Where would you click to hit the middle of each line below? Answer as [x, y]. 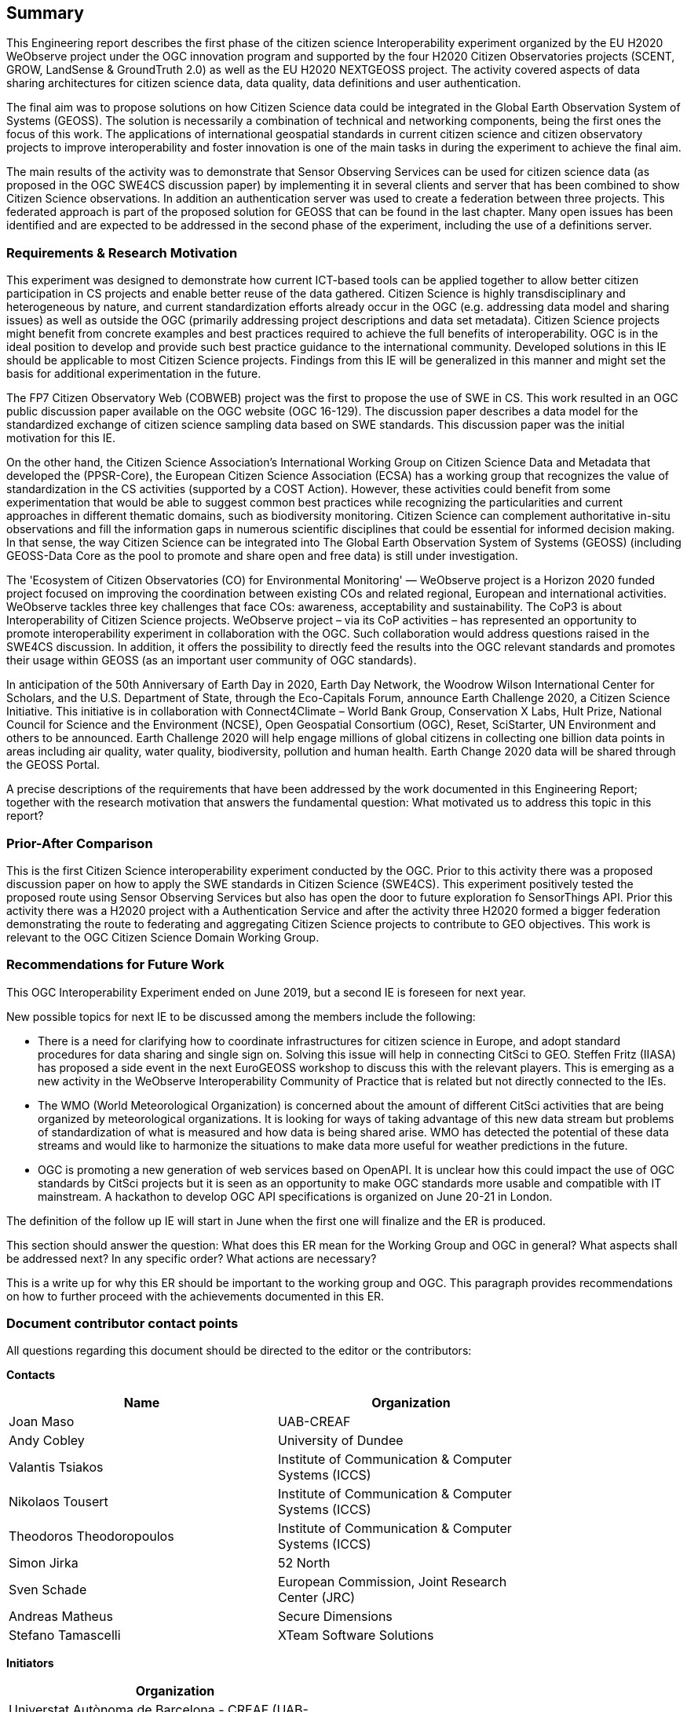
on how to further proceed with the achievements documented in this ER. [196, 1296]
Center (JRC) [317, 1598]
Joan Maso [42, 1422]
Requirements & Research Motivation [122, 252]
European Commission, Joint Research [393, 1582]
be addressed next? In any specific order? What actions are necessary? [192, 1258]
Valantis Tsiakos [56, 1467]
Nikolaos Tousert [58, 1502]
